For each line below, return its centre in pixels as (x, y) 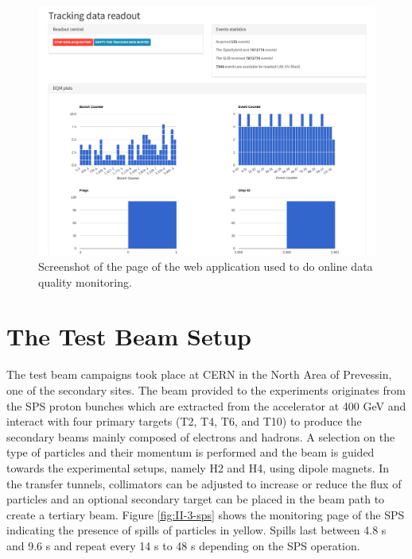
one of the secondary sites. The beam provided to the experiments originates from (206, 389)
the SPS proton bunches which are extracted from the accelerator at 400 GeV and (206, 405)
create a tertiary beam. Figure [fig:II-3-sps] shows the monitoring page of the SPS (206, 514)
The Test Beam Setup (129, 336)
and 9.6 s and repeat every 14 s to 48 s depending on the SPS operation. (183, 545)
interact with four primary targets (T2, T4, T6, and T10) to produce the (184, 421)
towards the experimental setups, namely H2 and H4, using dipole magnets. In (198, 467)
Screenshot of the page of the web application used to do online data (206, 266)
